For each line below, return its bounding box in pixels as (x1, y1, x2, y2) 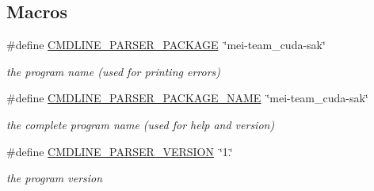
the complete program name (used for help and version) (6, 116, 275, 132)
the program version (6, 170, 103, 186)
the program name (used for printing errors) (6, 63, 221, 79)
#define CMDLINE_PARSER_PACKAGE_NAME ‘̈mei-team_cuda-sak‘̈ (6, 90, 368, 106)
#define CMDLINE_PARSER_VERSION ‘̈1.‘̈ (6, 143, 233, 159)
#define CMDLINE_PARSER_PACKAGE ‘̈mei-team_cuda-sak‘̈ (6, 36, 326, 53)
